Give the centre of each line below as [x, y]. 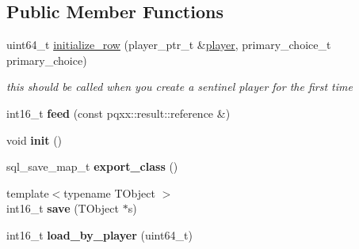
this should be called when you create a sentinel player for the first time [179, 87]
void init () [34, 140]
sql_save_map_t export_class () [92, 166]
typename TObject [109, 192]
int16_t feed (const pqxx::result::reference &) [118, 113]
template [28, 192]
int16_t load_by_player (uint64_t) [99, 234]
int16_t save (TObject [63, 208]
